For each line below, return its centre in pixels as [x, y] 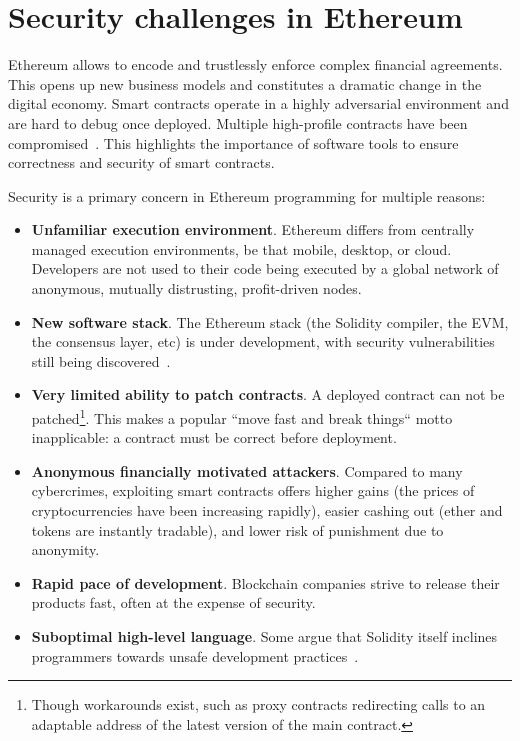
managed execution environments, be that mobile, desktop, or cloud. [241, 248]
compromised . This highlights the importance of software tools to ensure [233, 142]
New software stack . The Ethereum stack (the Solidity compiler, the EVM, [270, 321]
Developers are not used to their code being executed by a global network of [265, 268]
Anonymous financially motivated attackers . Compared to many [247, 470]
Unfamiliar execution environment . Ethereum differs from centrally [253, 229]
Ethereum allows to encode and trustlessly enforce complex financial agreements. [255, 64]
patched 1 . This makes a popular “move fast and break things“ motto [242, 416]
